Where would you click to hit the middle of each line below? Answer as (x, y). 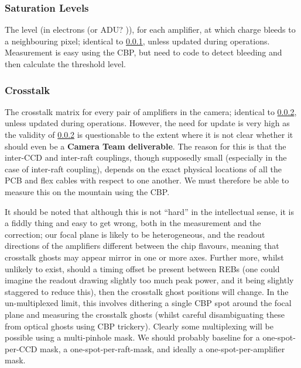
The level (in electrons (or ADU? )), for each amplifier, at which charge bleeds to (150, 29)
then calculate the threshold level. (66, 64)
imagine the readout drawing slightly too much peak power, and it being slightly (149, 280)
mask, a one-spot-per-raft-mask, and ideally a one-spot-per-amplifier (163, 348)
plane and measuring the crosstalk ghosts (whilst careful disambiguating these (145, 314)
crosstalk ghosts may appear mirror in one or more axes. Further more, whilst (144, 257)
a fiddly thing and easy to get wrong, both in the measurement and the (133, 223)
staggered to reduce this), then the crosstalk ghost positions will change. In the (147, 291)
